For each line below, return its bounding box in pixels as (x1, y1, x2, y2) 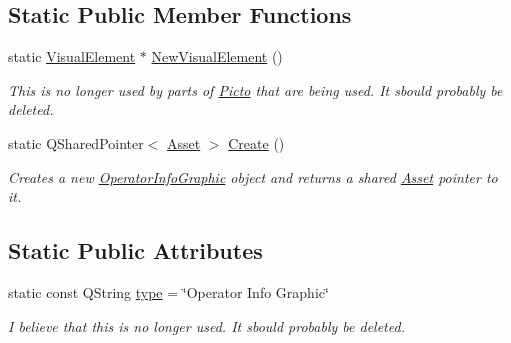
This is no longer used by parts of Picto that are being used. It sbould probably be (8, 79, 503, 100)
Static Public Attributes (8, 235, 263, 266)
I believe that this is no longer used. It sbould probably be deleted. (8, 315, 405, 336)
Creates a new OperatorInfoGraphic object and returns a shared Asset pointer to (8, 166, 498, 187)
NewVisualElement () (151, 46, 283, 67)
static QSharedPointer (8, 132, 144, 153)
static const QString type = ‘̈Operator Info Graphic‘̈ (8, 281, 329, 302)
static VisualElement (8, 46, 136, 67)
